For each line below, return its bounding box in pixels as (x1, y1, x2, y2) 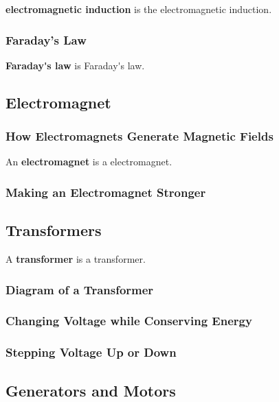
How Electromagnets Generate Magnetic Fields (5, 128, 274, 145)
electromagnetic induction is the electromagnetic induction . (5, 2, 272, 16)
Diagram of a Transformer (5, 281, 154, 298)
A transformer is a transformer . (5, 252, 146, 266)
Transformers (5, 220, 102, 241)
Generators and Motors (5, 379, 176, 401)
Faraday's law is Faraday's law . (5, 58, 145, 72)
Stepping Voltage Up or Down (5, 344, 177, 361)
